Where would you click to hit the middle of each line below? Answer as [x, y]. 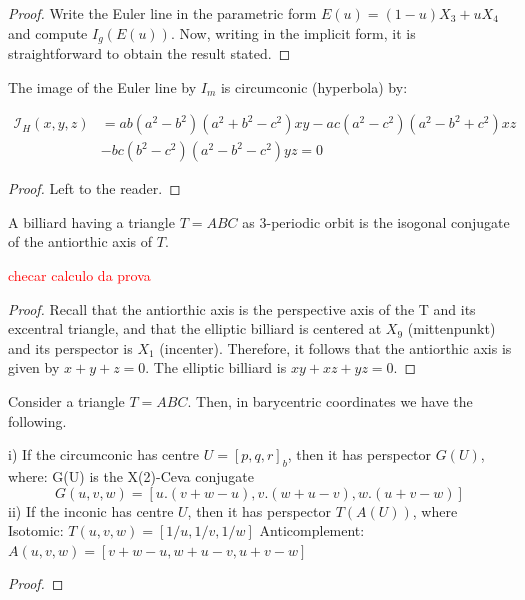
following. [37, 420]
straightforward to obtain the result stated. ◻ [149, 53]
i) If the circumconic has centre [104, 454]
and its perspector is [70, 347]
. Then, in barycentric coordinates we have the [330, 401]
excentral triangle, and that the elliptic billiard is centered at [195, 328]
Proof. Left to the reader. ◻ [94, 188]
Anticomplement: [312, 530]
